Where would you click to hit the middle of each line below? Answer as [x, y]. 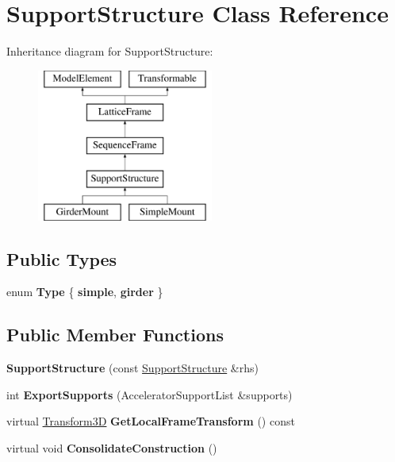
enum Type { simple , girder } [85, 292]
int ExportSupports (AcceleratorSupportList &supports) [150, 394]
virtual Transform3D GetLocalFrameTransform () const [151, 421]
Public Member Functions [115, 335]
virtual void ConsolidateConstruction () [112, 448]
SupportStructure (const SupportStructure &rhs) [132, 368]
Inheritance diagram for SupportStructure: [110, 51]
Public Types [62, 258]
